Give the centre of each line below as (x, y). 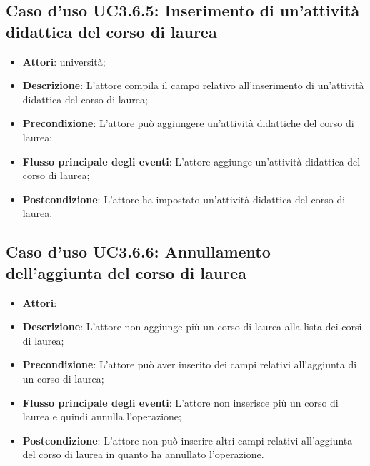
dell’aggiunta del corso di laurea (126, 272)
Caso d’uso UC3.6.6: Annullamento (138, 252)
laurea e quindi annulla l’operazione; (102, 416)
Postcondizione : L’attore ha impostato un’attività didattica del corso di (184, 199)
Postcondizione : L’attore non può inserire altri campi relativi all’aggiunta (187, 440)
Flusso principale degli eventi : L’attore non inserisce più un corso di (180, 402)
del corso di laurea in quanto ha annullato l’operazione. (143, 454)
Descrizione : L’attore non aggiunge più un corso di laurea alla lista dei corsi (192, 326)
